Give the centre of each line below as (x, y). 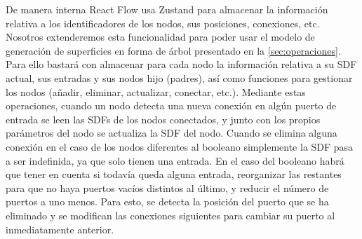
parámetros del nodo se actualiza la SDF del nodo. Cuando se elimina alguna (172, 133)
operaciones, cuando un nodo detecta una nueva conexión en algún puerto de (171, 105)
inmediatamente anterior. (60, 229)
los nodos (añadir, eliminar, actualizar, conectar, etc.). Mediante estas (156, 91)
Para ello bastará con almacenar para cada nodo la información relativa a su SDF (181, 64)
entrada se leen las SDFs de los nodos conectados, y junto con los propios (163, 119)
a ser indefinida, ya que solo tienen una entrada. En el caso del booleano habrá (175, 160)
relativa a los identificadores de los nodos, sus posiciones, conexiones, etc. (163, 23)
